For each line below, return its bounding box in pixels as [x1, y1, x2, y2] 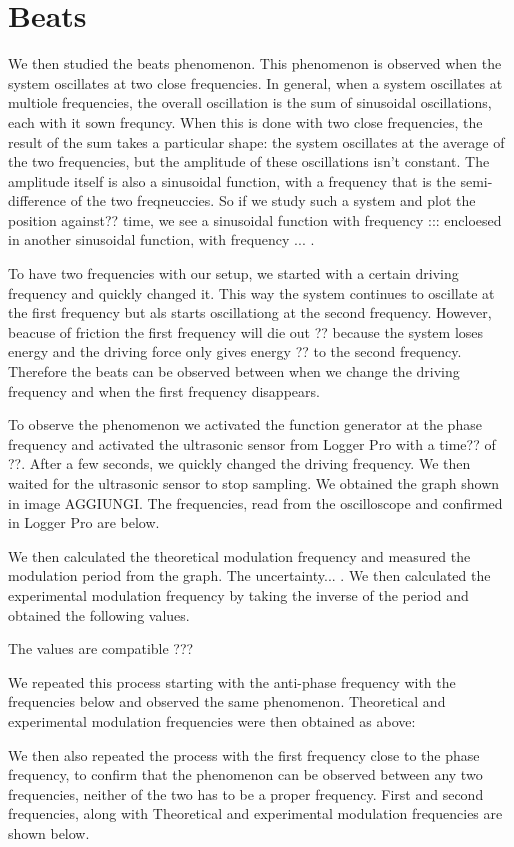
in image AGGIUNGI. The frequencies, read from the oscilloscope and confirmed [8, 492, 503, 513]
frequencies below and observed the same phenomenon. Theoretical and [8, 691, 446, 712]
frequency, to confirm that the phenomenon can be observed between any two [8, 764, 483, 785]
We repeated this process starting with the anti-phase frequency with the [8, 671, 456, 692]
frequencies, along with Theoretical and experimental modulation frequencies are [8, 803, 503, 824]
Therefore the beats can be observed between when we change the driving [8, 361, 460, 382]
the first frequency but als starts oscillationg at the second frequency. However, [8, 302, 492, 323]
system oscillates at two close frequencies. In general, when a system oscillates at [8, 72, 503, 93]
